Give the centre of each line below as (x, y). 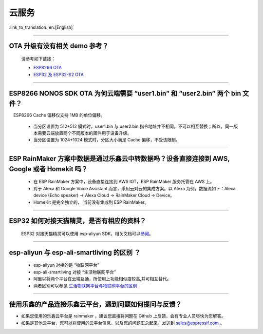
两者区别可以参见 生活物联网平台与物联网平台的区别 (85, 286)
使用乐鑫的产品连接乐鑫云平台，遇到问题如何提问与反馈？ (95, 305)
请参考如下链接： (38, 59)
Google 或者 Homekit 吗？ (48, 169)
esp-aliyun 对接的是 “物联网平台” (66, 265)
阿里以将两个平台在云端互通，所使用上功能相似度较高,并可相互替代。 (102, 279)
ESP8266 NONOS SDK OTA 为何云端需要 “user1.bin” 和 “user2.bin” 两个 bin (125, 93)
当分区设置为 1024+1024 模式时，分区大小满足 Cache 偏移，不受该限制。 (107, 140)
